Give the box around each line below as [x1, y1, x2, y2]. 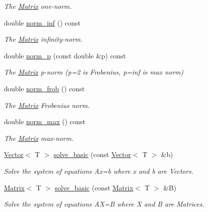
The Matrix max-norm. [4, 132, 74, 143]
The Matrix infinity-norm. [4, 34, 83, 44]
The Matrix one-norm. [4, 1, 72, 11]
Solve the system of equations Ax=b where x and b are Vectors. [4, 165, 194, 176]
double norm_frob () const [4, 83, 85, 93]
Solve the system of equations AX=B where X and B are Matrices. [4, 199, 205, 209]
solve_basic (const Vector [54, 149, 131, 159]
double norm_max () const [4, 116, 86, 127]
